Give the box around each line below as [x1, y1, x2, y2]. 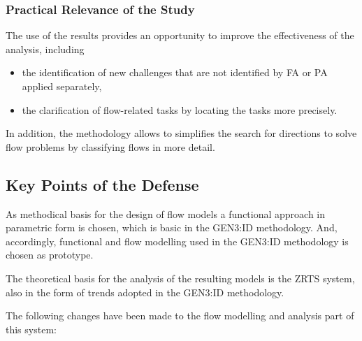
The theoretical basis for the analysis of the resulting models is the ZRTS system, [6, 270, 355, 285]
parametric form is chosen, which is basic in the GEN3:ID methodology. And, [6, 220, 338, 235]
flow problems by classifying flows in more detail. [6, 139, 215, 154]
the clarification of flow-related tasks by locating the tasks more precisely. [22, 102, 338, 117]
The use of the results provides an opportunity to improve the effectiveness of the [6, 28, 354, 43]
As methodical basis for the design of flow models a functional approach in [6, 206, 326, 221]
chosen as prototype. [6, 247, 94, 262]
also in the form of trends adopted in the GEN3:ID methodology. [6, 284, 284, 299]
